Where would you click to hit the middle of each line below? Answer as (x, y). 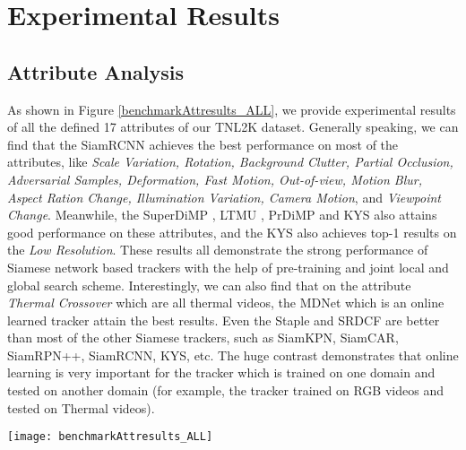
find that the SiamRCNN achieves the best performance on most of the (203, 144)
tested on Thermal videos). (81, 407)
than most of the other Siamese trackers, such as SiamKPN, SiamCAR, (203, 337)
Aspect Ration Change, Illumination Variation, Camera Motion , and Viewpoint (224, 197)
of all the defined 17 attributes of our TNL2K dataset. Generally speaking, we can (233, 127)
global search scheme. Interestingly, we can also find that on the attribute (209, 285)
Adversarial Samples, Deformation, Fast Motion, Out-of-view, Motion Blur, (215, 179)
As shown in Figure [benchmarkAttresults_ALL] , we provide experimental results (232, 109)
